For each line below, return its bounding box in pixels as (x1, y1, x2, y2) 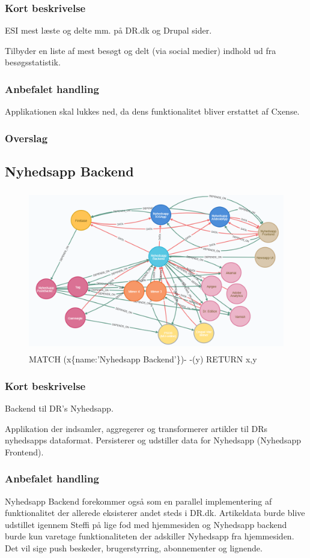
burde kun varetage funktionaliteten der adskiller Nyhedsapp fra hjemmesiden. (5, 530, 294, 542)
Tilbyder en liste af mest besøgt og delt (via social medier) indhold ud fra (5, 44, 276, 56)
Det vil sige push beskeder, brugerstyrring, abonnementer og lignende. (5, 541, 263, 554)
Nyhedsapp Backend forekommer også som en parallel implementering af (5, 494, 272, 507)
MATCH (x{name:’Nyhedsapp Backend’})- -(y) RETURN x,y (29, 353, 257, 365)
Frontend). (5, 445, 44, 458)
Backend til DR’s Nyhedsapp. (5, 401, 114, 414)
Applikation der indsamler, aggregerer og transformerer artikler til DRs (5, 422, 268, 434)
